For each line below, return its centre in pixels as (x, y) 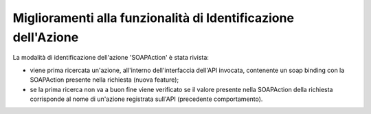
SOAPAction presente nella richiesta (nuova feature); (104, 80)
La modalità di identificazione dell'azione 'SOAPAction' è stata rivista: (111, 58)
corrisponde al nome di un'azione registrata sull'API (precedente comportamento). (146, 99)
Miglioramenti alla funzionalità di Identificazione (154, 18)
